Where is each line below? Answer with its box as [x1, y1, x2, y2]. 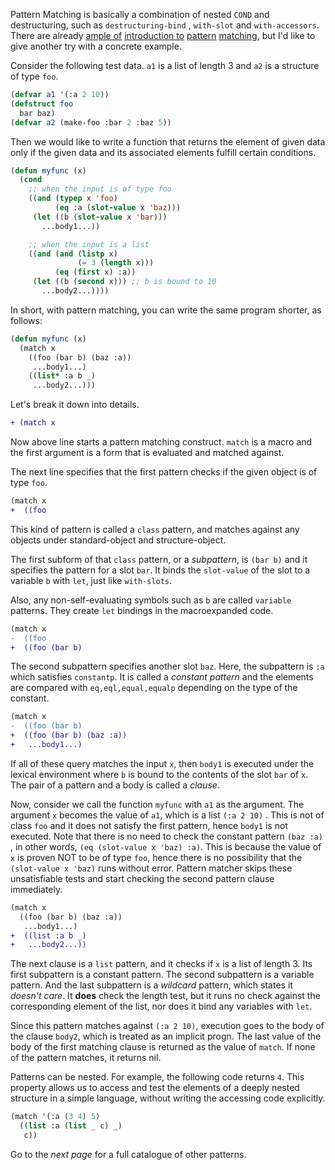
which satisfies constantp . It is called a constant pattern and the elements [10, 671, 314, 683]
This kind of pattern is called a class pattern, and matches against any [10, 523, 300, 535]
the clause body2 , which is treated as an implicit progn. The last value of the [10, 1030, 322, 1043]
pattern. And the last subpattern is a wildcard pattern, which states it [10, 979, 293, 991]
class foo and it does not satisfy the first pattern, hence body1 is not [10, 819, 288, 831]
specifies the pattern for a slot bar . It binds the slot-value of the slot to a [10, 564, 311, 576]
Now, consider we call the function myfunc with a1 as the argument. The [10, 798, 305, 810]
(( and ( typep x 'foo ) [28, 194, 118, 204]
